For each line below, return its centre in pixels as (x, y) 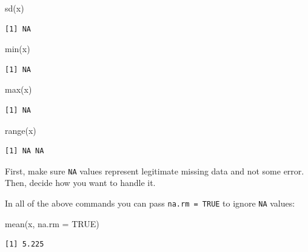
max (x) (18, 89)
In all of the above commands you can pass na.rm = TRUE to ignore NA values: (150, 203)
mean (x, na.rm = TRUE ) (52, 223)
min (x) (18, 49)
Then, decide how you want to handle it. (80, 183)
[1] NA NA (25, 151)
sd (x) (15, 8)
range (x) (21, 130)
